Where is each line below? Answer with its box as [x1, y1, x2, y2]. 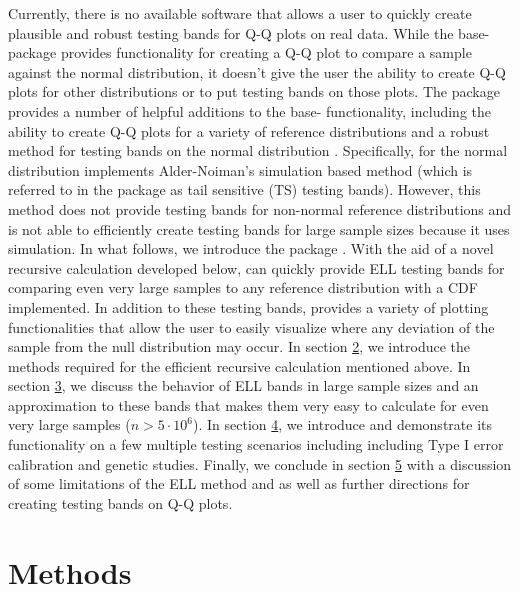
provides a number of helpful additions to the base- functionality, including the [8, 100, 491, 121]
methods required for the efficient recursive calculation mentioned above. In [8, 355, 471, 376]
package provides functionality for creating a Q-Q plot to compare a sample [8, 42, 472, 63]
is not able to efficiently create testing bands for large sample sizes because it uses [8, 218, 510, 239]
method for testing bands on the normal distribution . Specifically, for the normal [8, 140, 508, 161]
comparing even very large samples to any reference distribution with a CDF [8, 277, 478, 298]
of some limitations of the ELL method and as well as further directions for [8, 473, 470, 494]
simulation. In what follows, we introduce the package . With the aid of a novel [8, 238, 494, 259]
